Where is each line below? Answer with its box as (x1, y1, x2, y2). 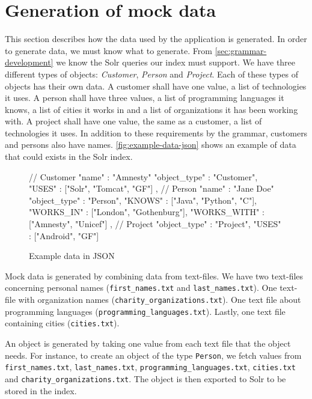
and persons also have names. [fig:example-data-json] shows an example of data (5, 138, 296, 151)
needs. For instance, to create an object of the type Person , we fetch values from (5, 349, 302, 361)
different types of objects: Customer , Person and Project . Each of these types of (5, 67, 298, 80)
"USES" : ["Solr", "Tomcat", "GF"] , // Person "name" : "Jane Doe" (29, 182, 274, 195)
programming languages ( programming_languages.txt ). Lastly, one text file (5, 305, 286, 317)
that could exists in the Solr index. (5, 150, 133, 163)
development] (5, 56, 54, 69)
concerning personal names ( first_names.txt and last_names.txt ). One (5, 281, 277, 294)
